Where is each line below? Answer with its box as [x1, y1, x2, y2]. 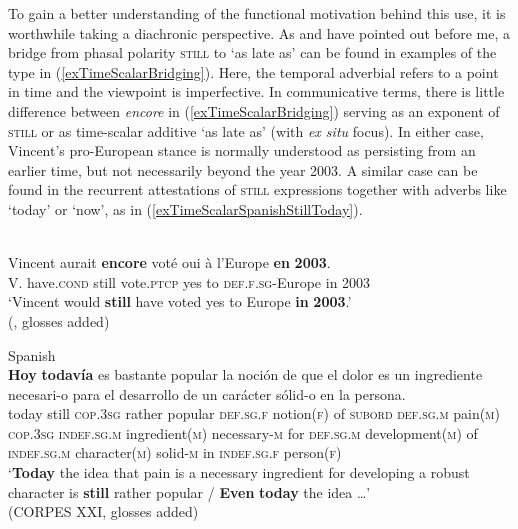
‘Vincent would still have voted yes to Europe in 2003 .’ [8, 291, 352, 312]
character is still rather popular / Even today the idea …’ [8, 481, 371, 502]
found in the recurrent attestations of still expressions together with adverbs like [8, 179, 507, 200]
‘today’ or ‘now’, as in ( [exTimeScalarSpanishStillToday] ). [8, 198, 363, 219]
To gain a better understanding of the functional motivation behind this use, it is [8, 3, 506, 23]
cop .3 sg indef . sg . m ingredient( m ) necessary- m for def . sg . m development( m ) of [8, 422, 478, 443]
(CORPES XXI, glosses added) [8, 501, 199, 522]
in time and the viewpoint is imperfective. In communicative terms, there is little [8, 81, 505, 102]
